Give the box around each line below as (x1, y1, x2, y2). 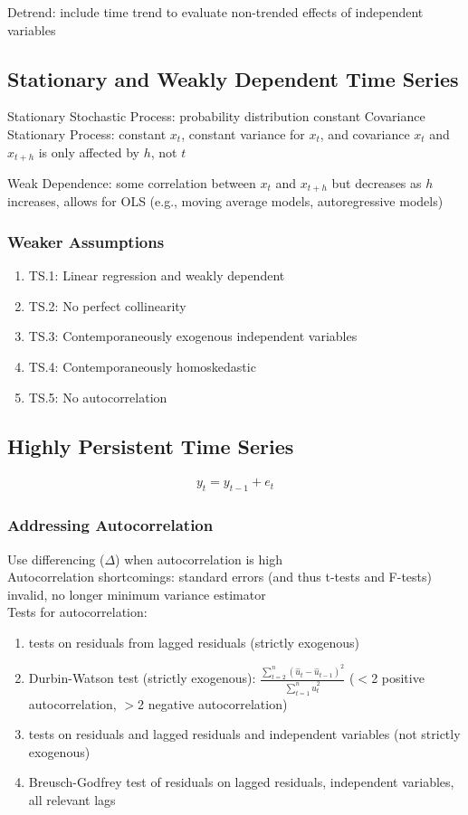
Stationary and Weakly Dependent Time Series (7, 64, 459, 92)
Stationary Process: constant (7, 124, 167, 143)
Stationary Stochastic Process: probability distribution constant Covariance (7, 107, 425, 126)
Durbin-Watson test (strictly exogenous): (28, 668, 256, 687)
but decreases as (331, 174, 422, 193)
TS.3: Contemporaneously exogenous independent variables (28, 327, 358, 346)
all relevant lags (28, 791, 116, 810)
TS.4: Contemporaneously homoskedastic (28, 357, 256, 376)
